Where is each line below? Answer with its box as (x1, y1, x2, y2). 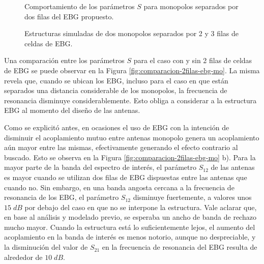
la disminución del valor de (4, 242, 88, 252)
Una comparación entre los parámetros (4, 55, 125, 66)
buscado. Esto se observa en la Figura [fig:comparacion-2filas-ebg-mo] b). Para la (4, 152, 256, 162)
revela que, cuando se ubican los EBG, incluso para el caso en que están (4, 75, 228, 85)
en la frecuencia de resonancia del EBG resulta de (102, 242, 257, 252)
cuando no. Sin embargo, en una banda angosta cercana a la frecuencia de (4, 182, 234, 192)
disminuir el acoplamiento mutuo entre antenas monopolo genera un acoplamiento (4, 132, 259, 142)
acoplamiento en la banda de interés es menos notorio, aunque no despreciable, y (4, 231, 256, 242)
